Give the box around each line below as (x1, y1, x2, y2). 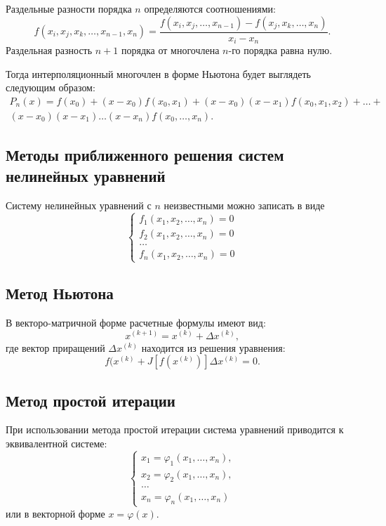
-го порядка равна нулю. (228, 43, 333, 58)
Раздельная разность (6, 43, 93, 58)
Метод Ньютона (6, 282, 114, 304)
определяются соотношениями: (144, 1, 276, 15)
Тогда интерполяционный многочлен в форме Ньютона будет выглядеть (6, 66, 311, 81)
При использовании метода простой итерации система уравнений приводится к (6, 422, 344, 437)
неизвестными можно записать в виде (164, 197, 325, 212)
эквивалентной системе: (6, 435, 107, 450)
